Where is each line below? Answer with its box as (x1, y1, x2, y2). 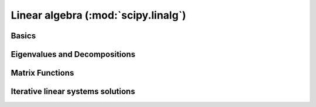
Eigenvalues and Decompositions (11, 49, 136, 59)
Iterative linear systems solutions (11, 87, 136, 97)
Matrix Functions (11, 68, 74, 78)
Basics (11, 31, 36, 41)
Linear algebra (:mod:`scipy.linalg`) (11, 9, 187, 22)
